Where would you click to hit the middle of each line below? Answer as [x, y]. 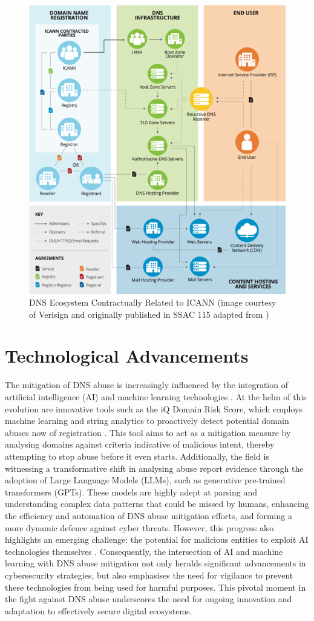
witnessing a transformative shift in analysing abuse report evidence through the [154, 468]
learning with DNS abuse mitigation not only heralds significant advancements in [155, 563]
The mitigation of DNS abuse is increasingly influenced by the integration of [146, 385]
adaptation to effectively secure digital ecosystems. [99, 610]
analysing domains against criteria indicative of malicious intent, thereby [140, 444]
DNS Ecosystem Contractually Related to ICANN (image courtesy [153, 302]
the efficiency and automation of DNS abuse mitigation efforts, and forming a [149, 515]
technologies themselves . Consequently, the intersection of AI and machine [144, 551]
